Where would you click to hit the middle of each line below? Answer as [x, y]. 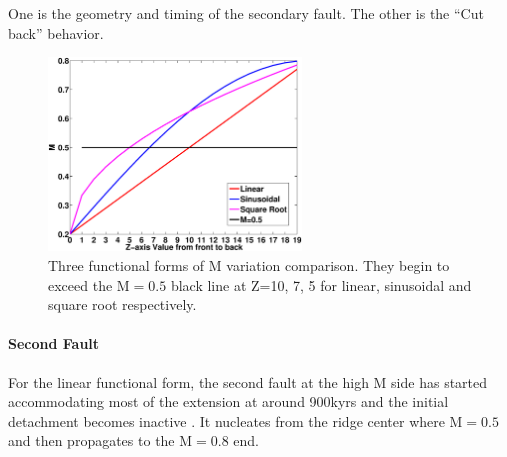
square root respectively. [122, 304]
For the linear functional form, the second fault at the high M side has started [248, 381]
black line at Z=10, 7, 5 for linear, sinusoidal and [321, 284]
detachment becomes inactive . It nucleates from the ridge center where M [235, 420]
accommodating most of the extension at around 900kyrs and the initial [228, 401]
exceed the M [89, 284]
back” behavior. [56, 32]
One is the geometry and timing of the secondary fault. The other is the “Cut [246, 13]
